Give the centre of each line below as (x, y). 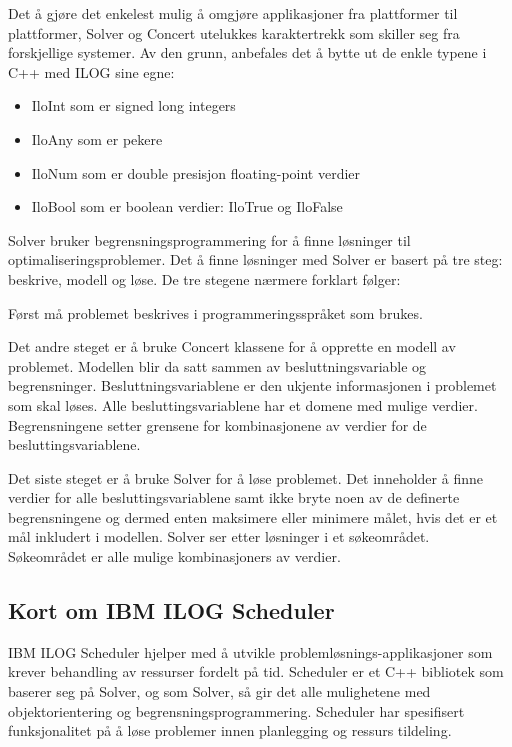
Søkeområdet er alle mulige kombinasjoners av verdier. (174, 556)
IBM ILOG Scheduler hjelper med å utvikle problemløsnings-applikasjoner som (250, 651)
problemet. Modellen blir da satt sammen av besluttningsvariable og (217, 365)
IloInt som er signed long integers (133, 105)
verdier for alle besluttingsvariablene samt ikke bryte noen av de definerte (234, 497)
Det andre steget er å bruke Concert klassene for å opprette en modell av (232, 346)
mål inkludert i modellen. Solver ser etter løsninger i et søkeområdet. (219, 536)
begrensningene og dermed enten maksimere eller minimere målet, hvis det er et (253, 516)
